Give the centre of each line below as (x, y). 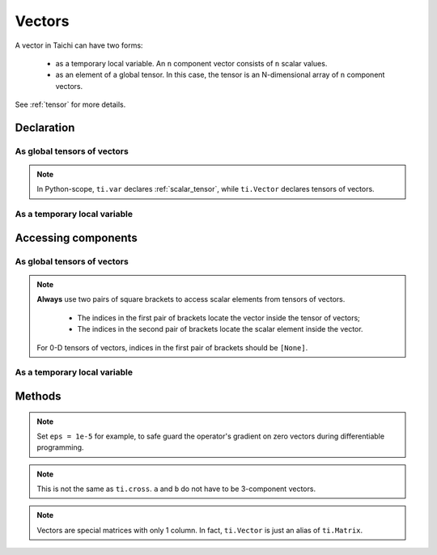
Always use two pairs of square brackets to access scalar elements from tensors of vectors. (191, 299)
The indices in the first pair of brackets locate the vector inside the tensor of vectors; (218, 318)
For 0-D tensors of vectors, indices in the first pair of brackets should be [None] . (172, 347)
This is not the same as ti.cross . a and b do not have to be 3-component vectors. (176, 489)
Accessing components (76, 237)
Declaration (45, 127)
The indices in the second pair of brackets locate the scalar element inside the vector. (220, 329)
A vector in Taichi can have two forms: (79, 45)
